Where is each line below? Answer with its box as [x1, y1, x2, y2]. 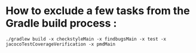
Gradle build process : [5, 16, 117, 30]
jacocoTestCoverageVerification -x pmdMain [5, 41, 116, 47]
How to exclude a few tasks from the [5, 4, 190, 18]
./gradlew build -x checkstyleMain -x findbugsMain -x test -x [5, 36, 167, 42]
